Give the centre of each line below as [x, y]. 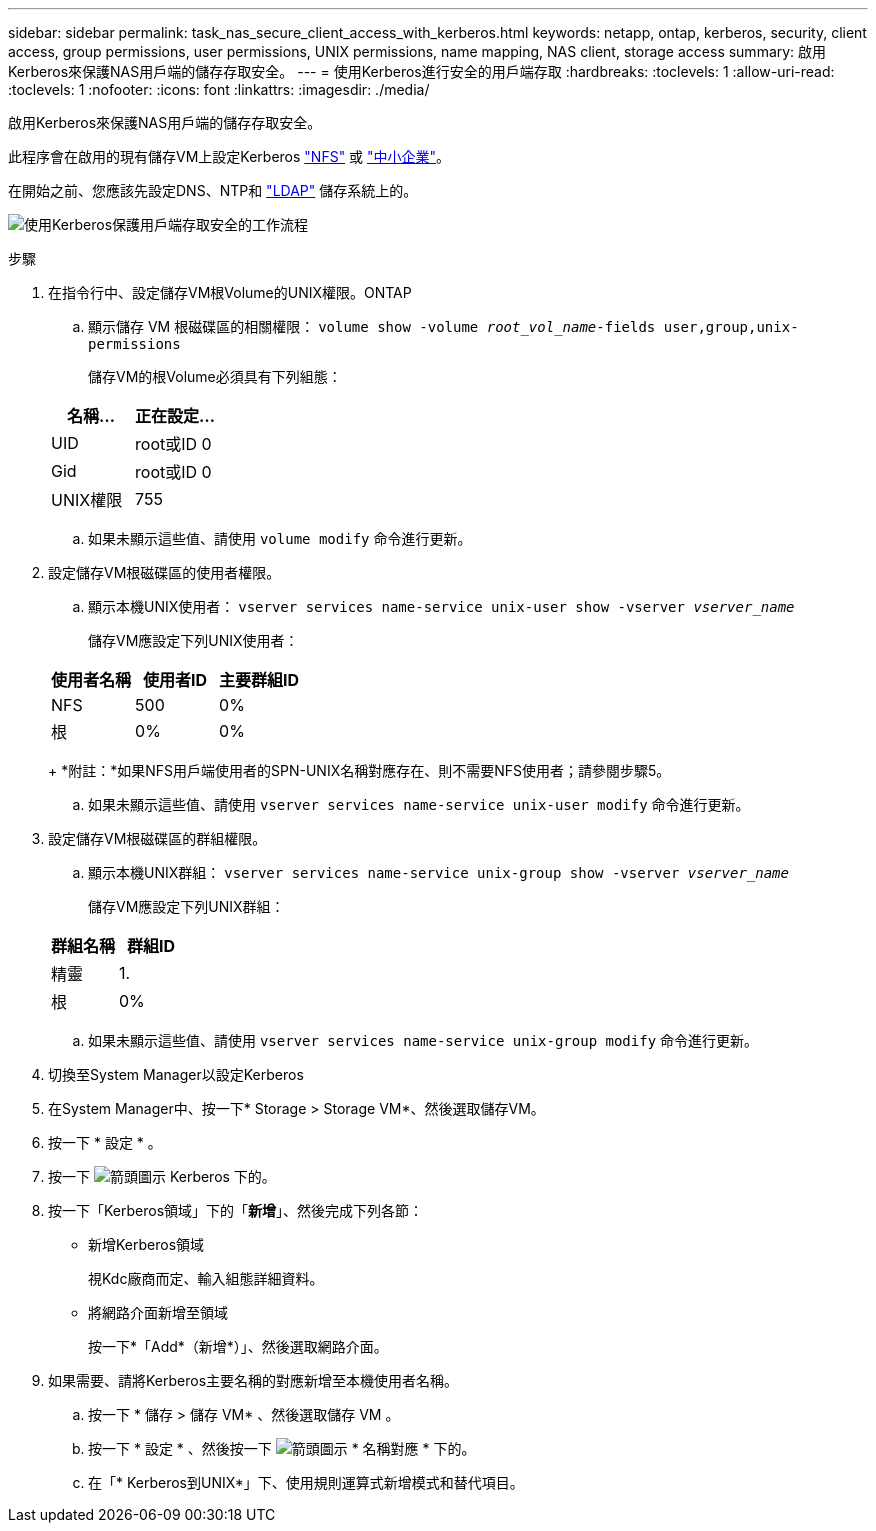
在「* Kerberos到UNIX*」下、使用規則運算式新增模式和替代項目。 [306, 1482]
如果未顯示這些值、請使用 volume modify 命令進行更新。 [280, 538]
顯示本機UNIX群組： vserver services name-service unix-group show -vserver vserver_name [438, 872]
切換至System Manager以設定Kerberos [176, 1074]
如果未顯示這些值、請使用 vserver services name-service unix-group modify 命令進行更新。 [423, 1040]
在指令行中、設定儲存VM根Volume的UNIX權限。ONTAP [230, 292]
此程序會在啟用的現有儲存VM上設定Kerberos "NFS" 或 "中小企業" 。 [229, 156]
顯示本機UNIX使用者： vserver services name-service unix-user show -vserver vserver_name [441, 606]
